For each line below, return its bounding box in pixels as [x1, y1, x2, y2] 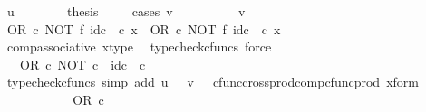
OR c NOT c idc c [19, 54, 146, 73]
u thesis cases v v [6, 2, 246, 20]
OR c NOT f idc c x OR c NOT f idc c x [6, 19, 281, 38]
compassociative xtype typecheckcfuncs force [6, 37, 272, 56]
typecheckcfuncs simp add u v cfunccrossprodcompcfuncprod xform [6, 72, 419, 91]
